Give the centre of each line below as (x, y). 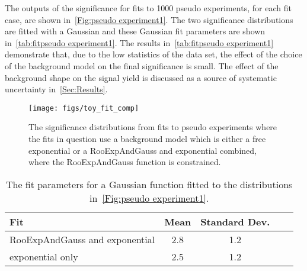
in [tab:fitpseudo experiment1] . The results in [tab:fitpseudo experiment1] (139, 42)
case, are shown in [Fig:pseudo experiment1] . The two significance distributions (149, 19)
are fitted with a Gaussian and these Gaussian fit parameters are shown (135, 31)
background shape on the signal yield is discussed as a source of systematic (141, 77)
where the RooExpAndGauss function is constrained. (125, 162)
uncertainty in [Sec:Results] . (56, 89)
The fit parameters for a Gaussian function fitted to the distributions (149, 184)
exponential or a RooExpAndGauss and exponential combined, (143, 150)
